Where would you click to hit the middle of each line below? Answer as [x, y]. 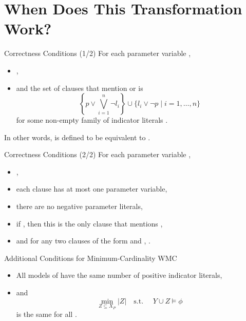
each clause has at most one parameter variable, [92, 189]
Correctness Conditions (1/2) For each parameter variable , [98, 53]
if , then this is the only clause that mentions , [89, 223]
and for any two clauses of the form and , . [83, 241]
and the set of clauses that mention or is [80, 88]
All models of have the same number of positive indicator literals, [119, 275]
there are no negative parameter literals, [79, 206]
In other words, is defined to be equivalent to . [77, 137]
